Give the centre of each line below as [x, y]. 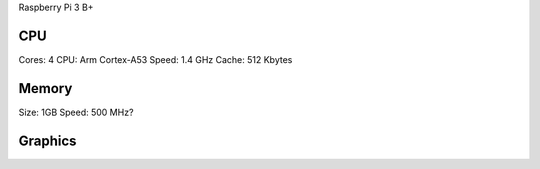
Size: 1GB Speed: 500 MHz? [76, 112]
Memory [45, 88]
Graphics [47, 140]
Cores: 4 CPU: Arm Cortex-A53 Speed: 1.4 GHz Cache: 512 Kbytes [155, 59]
